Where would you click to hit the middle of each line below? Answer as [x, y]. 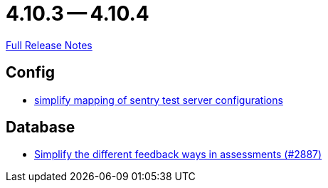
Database [41, 127]
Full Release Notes [49, 45]
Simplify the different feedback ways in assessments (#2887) [178, 155]
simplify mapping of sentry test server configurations [159, 100]
